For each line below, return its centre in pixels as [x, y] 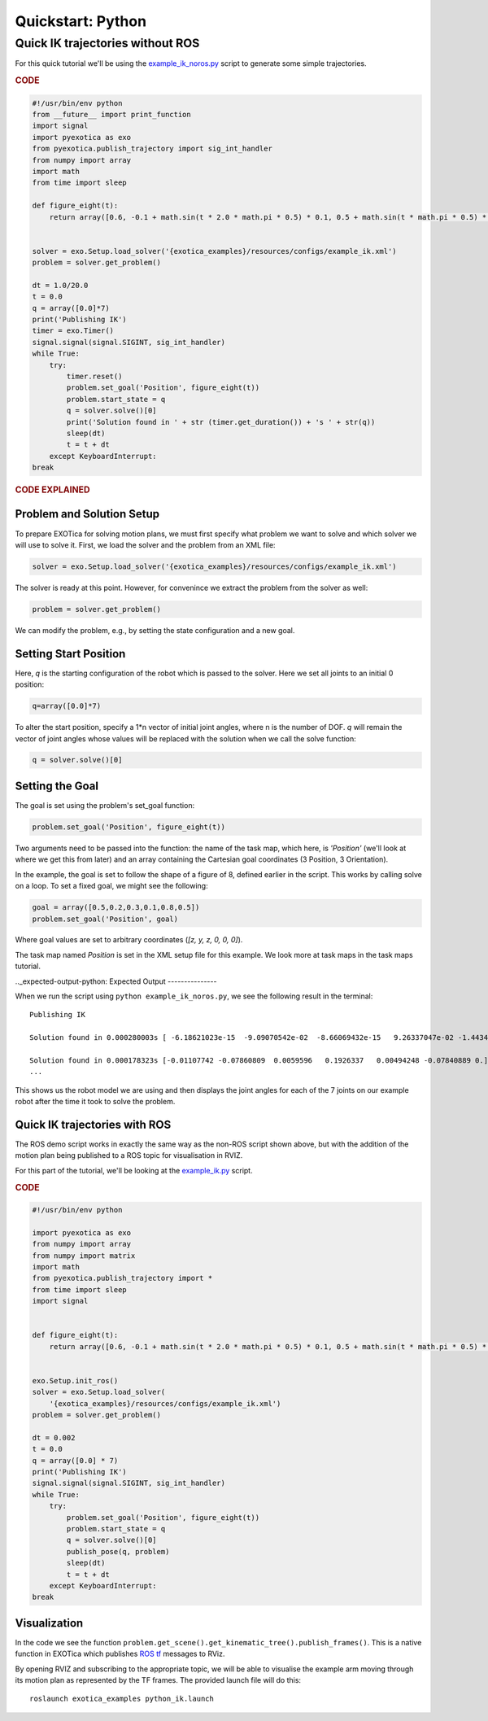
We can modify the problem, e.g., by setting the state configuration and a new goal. [155, 630]
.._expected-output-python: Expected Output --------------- [116, 981]
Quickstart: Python [81, 21]
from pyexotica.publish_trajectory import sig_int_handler [152, 149]
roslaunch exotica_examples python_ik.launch [122, 1699]
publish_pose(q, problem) [118, 1551]
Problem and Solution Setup [87, 514]
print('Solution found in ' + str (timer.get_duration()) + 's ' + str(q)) [221, 422]
